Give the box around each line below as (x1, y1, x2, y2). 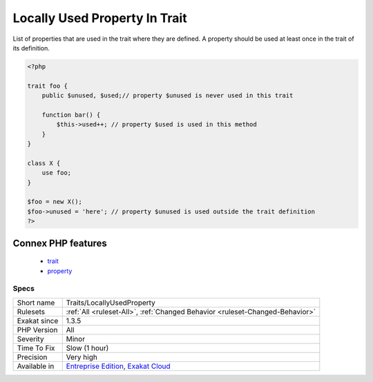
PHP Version (17, 325, 58, 334)
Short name (17, 298, 55, 307)
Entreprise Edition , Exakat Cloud (66, 361, 171, 371)
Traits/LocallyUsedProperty (66, 298, 155, 307)
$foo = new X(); (27, 198, 83, 206)
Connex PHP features (12, 237, 107, 249)
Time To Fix (17, 343, 55, 352)
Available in (17, 361, 55, 371)
